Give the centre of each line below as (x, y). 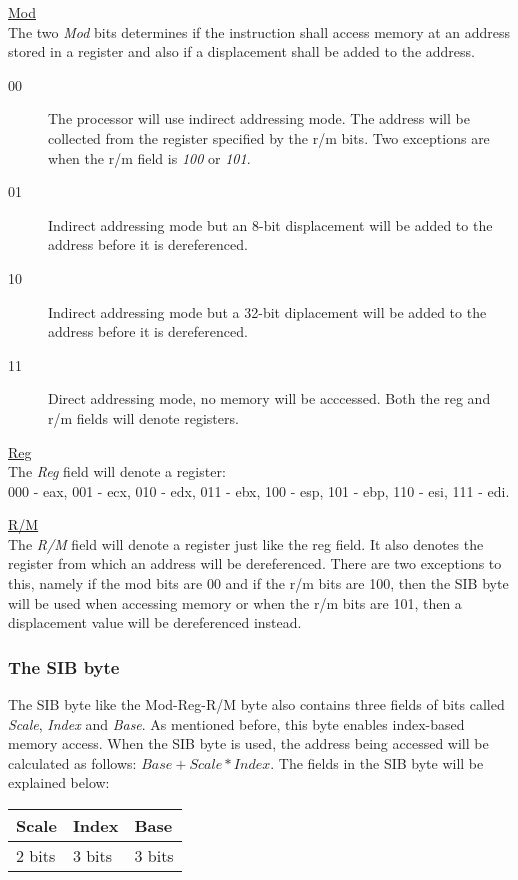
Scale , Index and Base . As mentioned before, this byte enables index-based (236, 723)
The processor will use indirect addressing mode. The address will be (259, 118)
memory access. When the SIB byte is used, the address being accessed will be (248, 743)
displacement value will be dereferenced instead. (155, 622)
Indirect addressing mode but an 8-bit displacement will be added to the (270, 224)
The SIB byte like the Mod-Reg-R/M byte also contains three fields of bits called (256, 704)
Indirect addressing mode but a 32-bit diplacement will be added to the (267, 311)
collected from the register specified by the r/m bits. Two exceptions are (269, 137)
